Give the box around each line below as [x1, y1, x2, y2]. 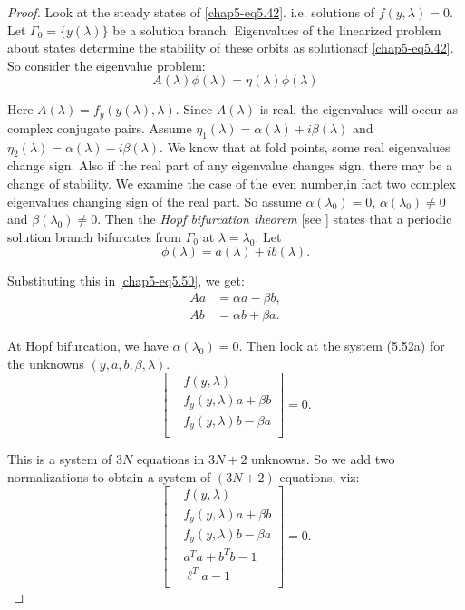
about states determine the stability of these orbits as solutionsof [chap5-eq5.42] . [7, 38, 454, 57]
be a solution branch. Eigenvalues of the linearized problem [112, 20, 441, 39]
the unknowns [7, 353, 84, 373]
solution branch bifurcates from [7, 227, 182, 246]
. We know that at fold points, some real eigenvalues [160, 137, 450, 156]
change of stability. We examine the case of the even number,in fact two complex [7, 174, 456, 193]
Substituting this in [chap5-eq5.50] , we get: [7, 271, 245, 290]
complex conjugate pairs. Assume [7, 118, 192, 137]
